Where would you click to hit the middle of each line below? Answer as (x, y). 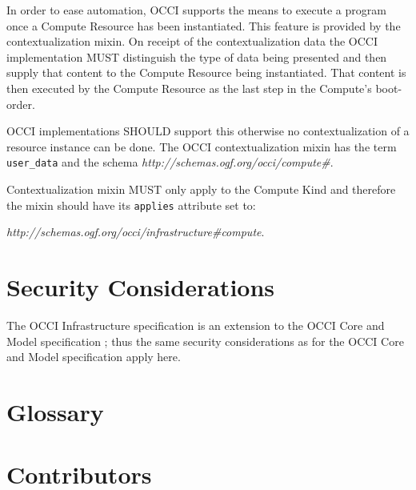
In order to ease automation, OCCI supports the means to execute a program (196, 10)
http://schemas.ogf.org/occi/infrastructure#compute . (136, 232)
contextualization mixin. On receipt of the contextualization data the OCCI (192, 41)
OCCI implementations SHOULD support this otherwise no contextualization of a (208, 131)
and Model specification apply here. (94, 357)
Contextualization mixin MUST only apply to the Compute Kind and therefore (201, 189)
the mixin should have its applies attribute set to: (131, 205)
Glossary (55, 411)
